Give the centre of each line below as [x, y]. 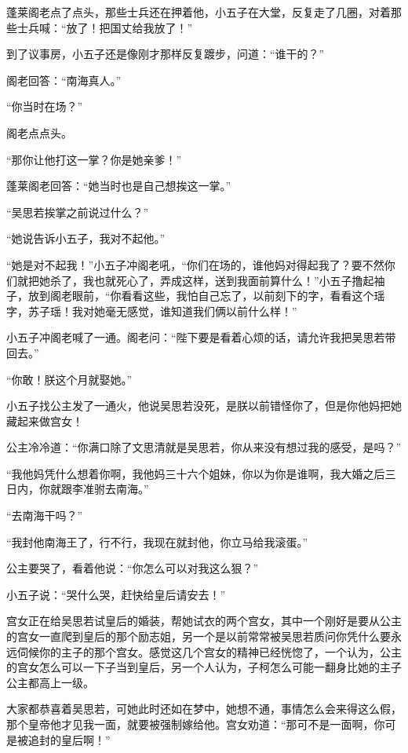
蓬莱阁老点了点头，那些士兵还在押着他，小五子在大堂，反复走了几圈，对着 [199, 12]
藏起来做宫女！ [45, 420]
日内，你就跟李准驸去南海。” [78, 489]
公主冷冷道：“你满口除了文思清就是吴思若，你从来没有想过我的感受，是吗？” [204, 447]
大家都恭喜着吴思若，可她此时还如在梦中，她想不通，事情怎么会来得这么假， [204, 709]
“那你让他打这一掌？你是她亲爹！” [94, 159]
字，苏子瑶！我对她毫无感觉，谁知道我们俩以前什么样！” [152, 311]
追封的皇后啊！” [69, 739]
